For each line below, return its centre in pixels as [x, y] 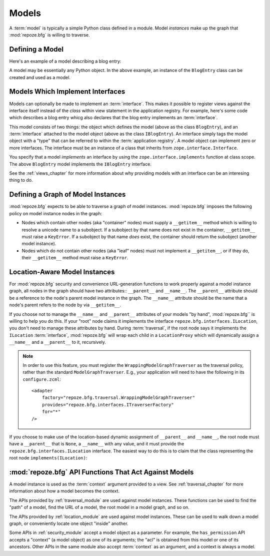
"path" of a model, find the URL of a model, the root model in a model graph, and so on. [99, 507]
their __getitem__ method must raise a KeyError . [75, 258]
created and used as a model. [40, 77]
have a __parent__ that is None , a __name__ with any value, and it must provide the [97, 444]
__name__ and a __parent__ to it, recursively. [57, 342]
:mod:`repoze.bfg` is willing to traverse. [49, 35]
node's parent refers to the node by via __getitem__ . [65, 305]
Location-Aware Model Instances [62, 272]
